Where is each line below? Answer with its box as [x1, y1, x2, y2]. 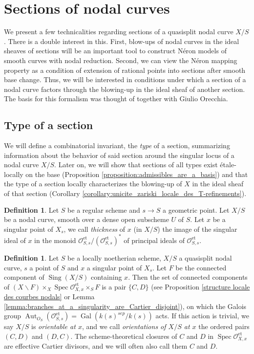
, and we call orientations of [82, 321, 166, 332]
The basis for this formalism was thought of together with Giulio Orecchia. [4, 93, 228, 104]
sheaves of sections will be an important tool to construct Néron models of [4, 45, 227, 56]
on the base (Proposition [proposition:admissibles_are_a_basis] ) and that [25, 169, 248, 179]
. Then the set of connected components [128, 272, 248, 282]
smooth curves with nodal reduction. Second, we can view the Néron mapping [4, 55, 237, 65]
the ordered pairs [198, 321, 250, 332]
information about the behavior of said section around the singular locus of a [4, 150, 234, 160]
